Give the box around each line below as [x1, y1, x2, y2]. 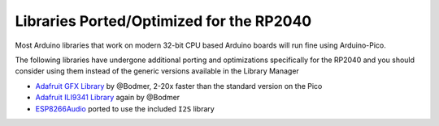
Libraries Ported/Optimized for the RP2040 [15, 12, 312, 30]
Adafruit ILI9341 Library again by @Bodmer [35, 93, 180, 103]
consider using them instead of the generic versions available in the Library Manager [15, 66, 300, 76]
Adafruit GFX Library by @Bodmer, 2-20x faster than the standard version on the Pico [35, 81, 323, 90]
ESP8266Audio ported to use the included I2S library [35, 103, 215, 113]
